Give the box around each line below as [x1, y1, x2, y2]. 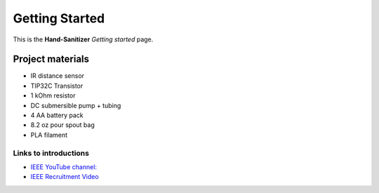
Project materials [13, 53, 90, 65]
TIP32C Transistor [30, 81, 84, 90]
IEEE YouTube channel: [30, 162, 98, 171]
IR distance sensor [30, 72, 84, 80]
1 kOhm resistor [30, 91, 76, 100]
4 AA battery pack [30, 111, 84, 119]
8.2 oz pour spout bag [30, 121, 95, 129]
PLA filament [30, 131, 68, 139]
